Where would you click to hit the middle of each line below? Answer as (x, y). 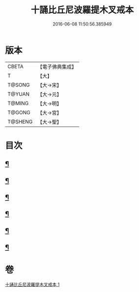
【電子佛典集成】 (57, 67)
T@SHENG (20, 122)
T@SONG (19, 85)
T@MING (18, 103)
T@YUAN (19, 94)
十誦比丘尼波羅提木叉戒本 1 (32, 285)
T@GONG (19, 112)
